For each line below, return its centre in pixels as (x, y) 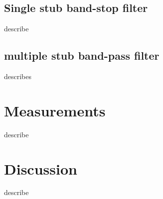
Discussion (41, 168)
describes (18, 76)
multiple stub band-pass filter (82, 55)
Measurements (55, 110)
